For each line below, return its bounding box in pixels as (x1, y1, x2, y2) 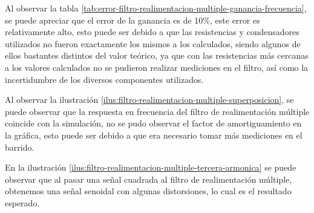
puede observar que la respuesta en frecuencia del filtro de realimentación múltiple (5, 105, 310, 117)
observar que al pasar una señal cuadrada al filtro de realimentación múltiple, (5, 172, 292, 185)
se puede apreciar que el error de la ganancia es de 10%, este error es (5, 13, 260, 26)
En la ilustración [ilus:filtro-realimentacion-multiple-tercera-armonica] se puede (5, 161, 296, 174)
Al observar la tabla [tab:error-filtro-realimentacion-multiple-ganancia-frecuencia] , (5, 2, 307, 14)
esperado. (5, 196, 40, 209)
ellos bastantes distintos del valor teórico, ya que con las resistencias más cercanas (5, 49, 309, 62)
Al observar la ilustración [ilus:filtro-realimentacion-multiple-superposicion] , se (5, 93, 294, 106)
